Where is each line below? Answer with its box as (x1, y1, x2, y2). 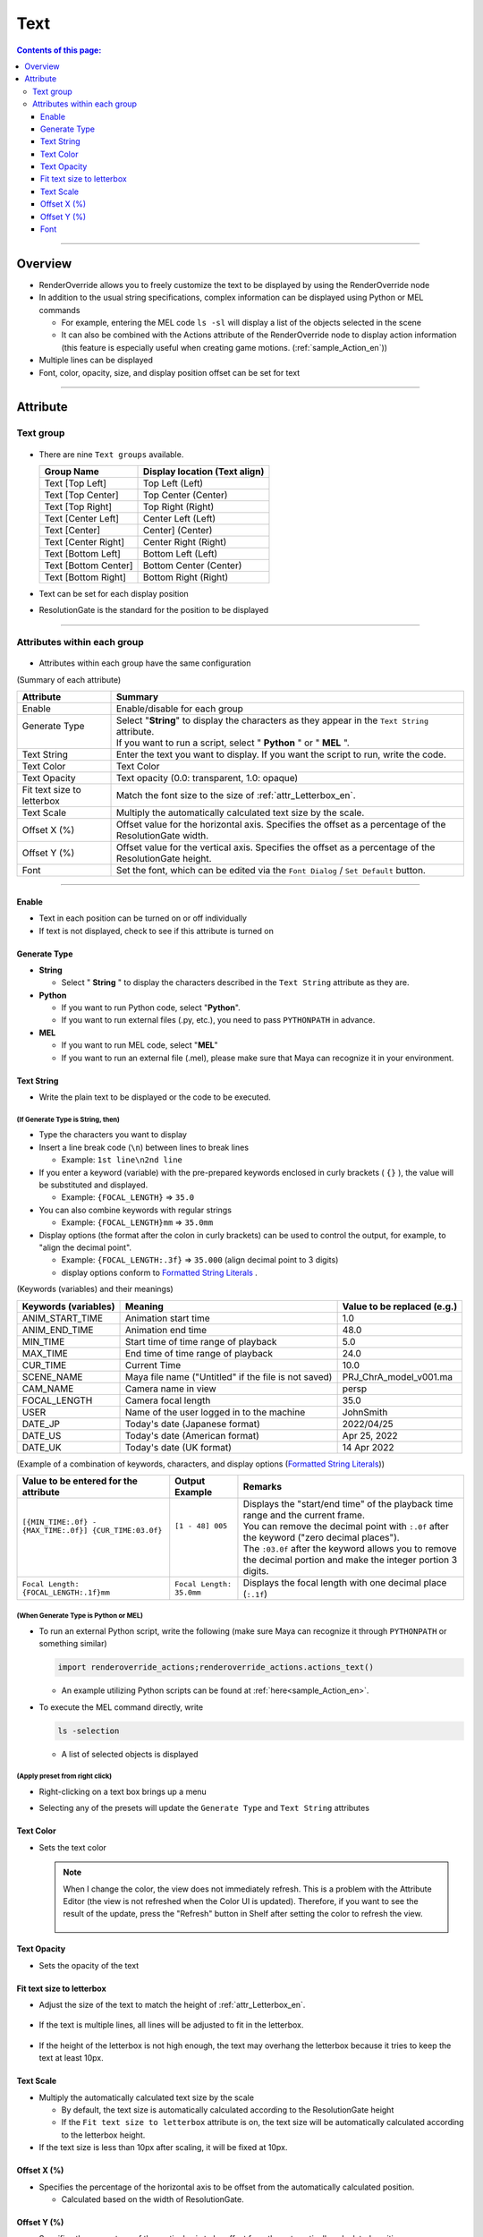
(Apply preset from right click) (16, 1772, 112, 1781)
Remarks (242, 1480, 282, 1493)
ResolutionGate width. (115, 829, 209, 842)
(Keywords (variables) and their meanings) (16, 1284, 174, 1295)
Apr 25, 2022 (342, 1429, 398, 1442)
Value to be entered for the (21, 1475, 139, 1487)
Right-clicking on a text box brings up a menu (38, 1786, 208, 1797)
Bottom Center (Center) (143, 559, 242, 572)
